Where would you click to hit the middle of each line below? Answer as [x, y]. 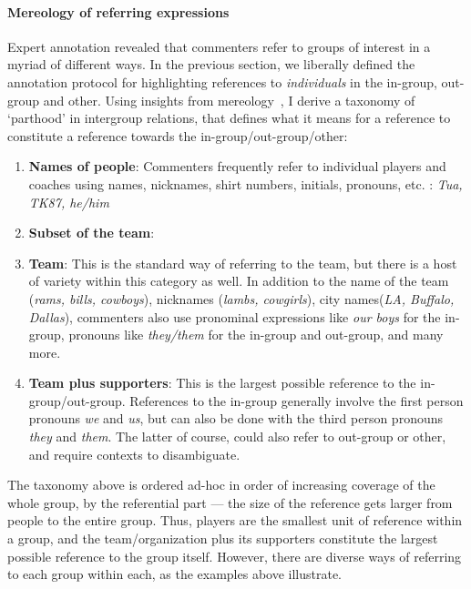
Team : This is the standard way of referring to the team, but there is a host [243, 263]
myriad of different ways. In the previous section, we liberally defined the [211, 64]
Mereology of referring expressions [118, 11]
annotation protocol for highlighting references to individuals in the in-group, [222, 81]
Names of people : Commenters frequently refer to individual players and [237, 166]
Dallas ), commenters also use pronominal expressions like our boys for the [235, 316]
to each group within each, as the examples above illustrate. [175, 574]
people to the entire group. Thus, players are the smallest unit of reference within [235, 520]
